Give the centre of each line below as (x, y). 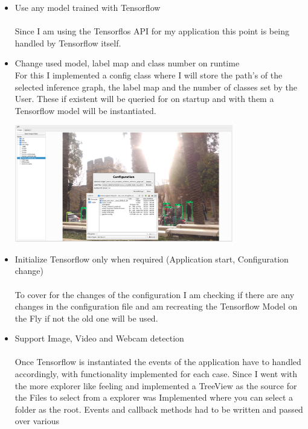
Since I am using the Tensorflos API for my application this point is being (152, 31)
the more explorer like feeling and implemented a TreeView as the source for (156, 385)
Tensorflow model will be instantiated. (85, 110)
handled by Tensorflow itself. (68, 43)
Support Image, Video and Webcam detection (99, 338)
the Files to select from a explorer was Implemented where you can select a (154, 397)
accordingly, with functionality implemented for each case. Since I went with (156, 374)
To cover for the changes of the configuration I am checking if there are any (155, 294)
